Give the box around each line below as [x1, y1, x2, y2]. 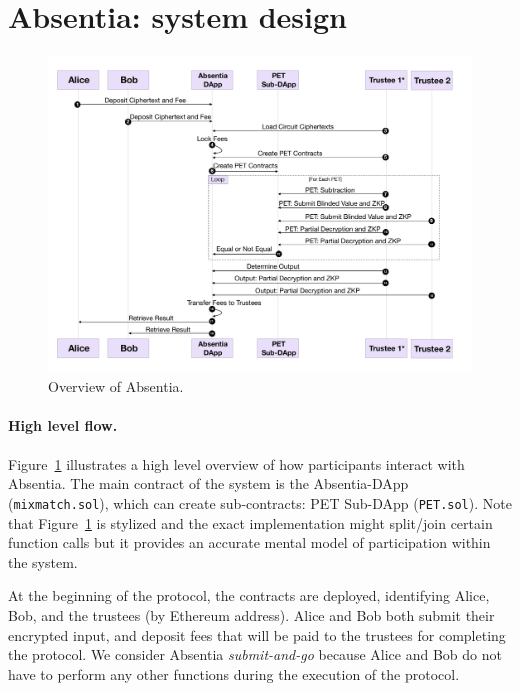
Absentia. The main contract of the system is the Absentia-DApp [8, 473, 409, 494]
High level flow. [8, 415, 118, 436]
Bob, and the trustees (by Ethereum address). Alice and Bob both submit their [8, 604, 495, 625]
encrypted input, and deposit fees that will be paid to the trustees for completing [8, 624, 506, 645]
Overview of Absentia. [48, 376, 184, 397]
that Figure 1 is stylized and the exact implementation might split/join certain [8, 512, 493, 533]
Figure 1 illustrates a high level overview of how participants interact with [8, 453, 465, 474]
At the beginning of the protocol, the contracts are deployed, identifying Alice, [8, 585, 490, 606]
